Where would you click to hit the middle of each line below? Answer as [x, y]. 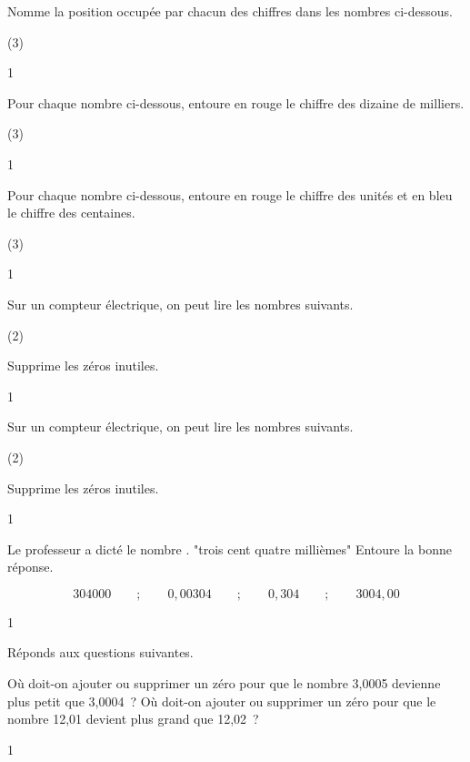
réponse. [30, 567]
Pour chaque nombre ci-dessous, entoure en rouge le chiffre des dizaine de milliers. [236, 102]
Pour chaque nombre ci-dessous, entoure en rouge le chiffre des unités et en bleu [230, 194]
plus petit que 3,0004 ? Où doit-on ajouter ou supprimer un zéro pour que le [222, 701]
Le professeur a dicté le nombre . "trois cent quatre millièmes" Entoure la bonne [230, 549]
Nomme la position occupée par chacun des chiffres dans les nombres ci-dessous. [230, 11]
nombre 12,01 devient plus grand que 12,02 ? [133, 719]
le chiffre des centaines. [71, 213]
